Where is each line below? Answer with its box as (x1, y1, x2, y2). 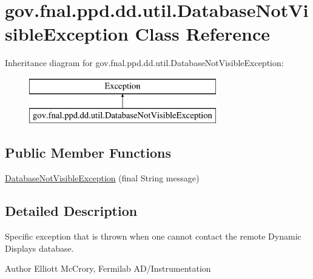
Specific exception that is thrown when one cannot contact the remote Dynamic (5, 230, 301, 243)
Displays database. (5, 241, 74, 254)
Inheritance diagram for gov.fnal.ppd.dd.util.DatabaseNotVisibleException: (5, 56, 284, 69)
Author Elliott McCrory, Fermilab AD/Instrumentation (5, 262, 211, 275)
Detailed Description (5, 201, 138, 220)
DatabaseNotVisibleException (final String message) (5, 172, 200, 184)
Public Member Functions (5, 143, 171, 162)
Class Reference (135, 21, 270, 46)
